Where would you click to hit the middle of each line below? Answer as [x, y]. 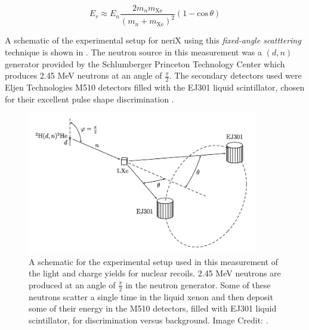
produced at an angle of [72, 284]
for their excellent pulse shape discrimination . [89, 99]
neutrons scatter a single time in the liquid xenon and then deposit [151, 296]
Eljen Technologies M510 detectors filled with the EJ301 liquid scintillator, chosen [155, 87]
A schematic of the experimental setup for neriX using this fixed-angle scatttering [153, 40]
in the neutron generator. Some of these [198, 284]
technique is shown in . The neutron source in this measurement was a [134, 52]
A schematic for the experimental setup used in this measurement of [154, 261]
